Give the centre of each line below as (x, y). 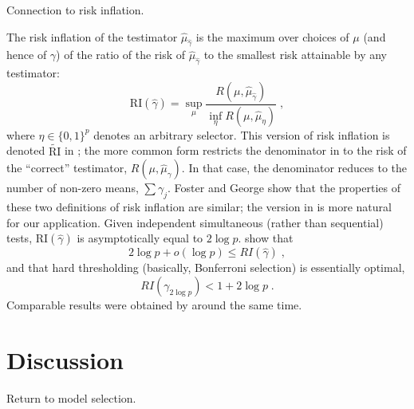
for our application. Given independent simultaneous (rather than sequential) (195, 222)
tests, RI (28, 238)
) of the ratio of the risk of (121, 55)
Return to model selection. (71, 397)
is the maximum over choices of (272, 36)
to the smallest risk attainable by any (295, 55)
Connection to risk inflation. (75, 10)
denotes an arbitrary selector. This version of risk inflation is (242, 134)
